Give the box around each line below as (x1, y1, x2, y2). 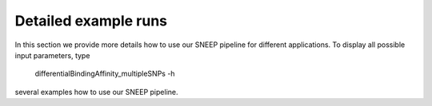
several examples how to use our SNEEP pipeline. (14, 87, 178, 96)
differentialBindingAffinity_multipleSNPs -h (34, 69, 175, 79)
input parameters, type (14, 50, 90, 60)
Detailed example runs (14, 12, 168, 29)
